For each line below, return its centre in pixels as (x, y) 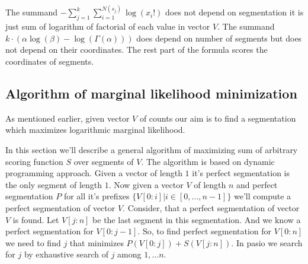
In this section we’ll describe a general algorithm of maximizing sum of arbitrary (152, 150)
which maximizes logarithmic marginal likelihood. (95, 130)
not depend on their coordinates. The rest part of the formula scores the (137, 50)
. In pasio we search (267, 242)
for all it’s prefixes (97, 196)
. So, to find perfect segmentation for (205, 231)
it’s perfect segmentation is (241, 173)
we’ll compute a (263, 196)
